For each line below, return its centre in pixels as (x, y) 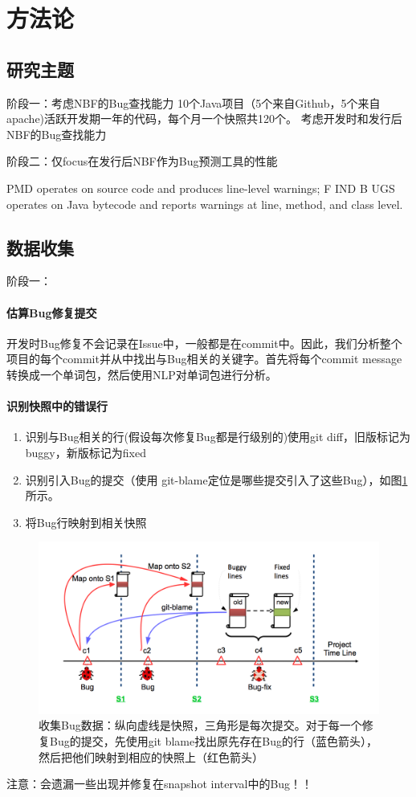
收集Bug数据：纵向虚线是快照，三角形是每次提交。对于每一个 (200, 725)
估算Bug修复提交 (52, 312)
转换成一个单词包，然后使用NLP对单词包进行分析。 (142, 374)
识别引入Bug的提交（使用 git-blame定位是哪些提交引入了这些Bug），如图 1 (216, 479)
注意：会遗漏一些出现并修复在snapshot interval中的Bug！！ (160, 784)
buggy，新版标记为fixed (86, 452)
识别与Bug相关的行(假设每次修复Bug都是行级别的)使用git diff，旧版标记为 (218, 437)
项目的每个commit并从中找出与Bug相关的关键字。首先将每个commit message (204, 359)
